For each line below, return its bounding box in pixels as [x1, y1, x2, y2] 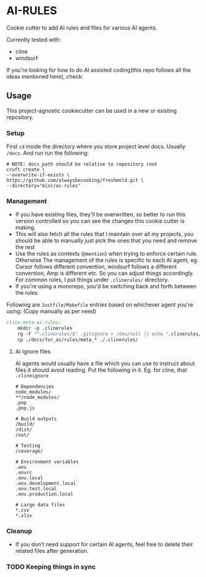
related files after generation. [15, 548, 89, 555]
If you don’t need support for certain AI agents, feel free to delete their [15, 541, 193, 548]
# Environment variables [15, 458, 79, 465]
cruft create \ [6, 167, 45, 173]
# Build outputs [15, 415, 57, 422]
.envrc [15, 469, 32, 476]
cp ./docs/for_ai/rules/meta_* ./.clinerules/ [17, 336, 139, 343]
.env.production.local [15, 491, 74, 497]
